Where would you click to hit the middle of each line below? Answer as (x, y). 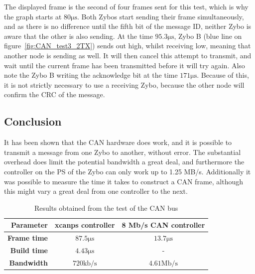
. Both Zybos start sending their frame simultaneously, (160, 16)
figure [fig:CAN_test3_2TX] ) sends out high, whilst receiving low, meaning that (127, 46)
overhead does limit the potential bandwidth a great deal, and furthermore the (124, 162)
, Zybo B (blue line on (208, 36)
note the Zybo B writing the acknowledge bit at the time (91, 75)
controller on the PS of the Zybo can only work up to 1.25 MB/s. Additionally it (127, 171)
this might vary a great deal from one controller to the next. (96, 191)
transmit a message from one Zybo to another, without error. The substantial (123, 152)
